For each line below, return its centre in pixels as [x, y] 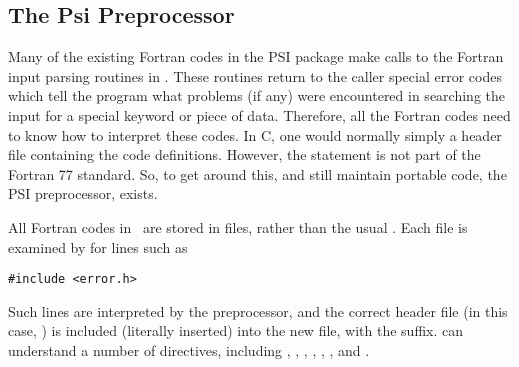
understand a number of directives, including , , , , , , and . [189, 349]
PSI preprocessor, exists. [83, 193]
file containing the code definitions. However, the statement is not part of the [244, 154]
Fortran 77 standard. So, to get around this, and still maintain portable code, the [257, 173]
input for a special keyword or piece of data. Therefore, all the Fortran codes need [259, 114]
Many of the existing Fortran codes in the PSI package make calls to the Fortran [256, 56]
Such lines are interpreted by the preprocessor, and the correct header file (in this [258, 310]
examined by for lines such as [98, 246]
